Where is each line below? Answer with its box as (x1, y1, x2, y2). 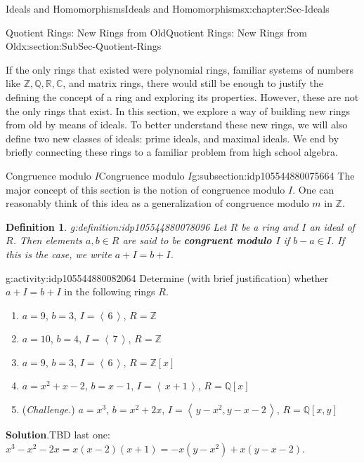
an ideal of (309, 219, 355, 234)
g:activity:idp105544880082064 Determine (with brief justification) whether (6, 270, 329, 285)
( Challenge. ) (22, 402, 75, 417)
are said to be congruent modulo (122, 233, 272, 248)
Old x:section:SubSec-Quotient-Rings (6, 39, 162, 53)
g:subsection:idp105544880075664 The (192, 168, 355, 182)
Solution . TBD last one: (6, 427, 110, 442)
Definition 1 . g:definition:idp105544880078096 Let (6, 219, 227, 234)
